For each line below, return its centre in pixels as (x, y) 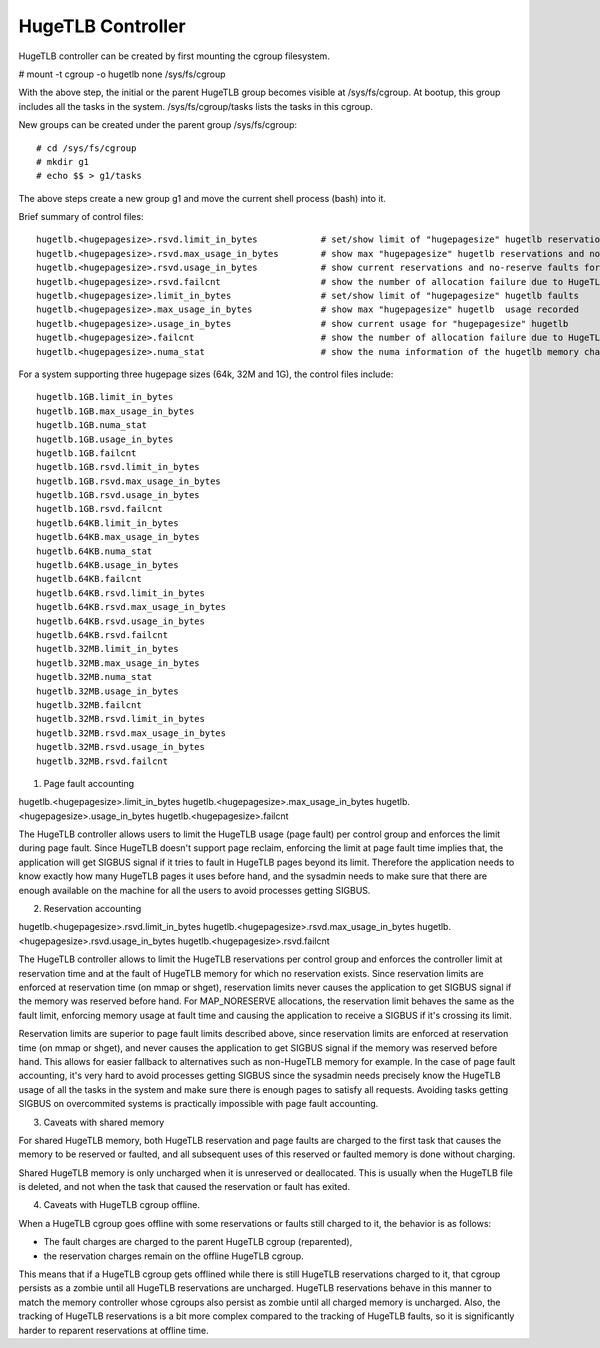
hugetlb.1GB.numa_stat (92, 425)
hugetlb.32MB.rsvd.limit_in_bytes (120, 719)
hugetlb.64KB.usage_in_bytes (107, 565)
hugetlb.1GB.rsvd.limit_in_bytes (118, 467)
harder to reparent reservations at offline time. (113, 1330)
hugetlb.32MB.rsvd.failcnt (102, 761)
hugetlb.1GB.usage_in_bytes (105, 439)
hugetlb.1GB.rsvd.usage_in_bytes (118, 495)
